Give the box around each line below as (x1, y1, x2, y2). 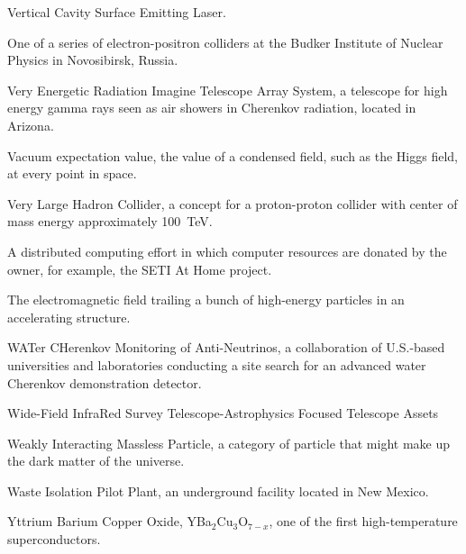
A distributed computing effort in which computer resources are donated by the (7, 241, 447, 260)
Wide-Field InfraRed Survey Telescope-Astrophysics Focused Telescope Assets (7, 404, 439, 422)
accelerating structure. (7, 307, 131, 326)
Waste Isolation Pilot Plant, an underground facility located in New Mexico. (7, 481, 429, 500)
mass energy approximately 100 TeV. (7, 212, 213, 231)
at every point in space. (7, 164, 137, 183)
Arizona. (7, 115, 54, 134)
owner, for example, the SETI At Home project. (7, 259, 272, 278)
